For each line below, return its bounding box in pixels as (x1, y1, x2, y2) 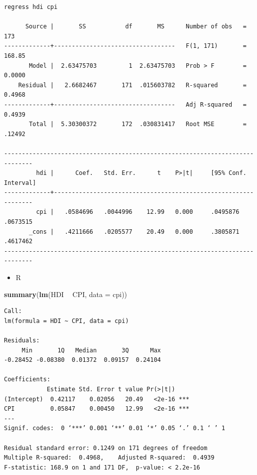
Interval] (4, 179, 36, 186)
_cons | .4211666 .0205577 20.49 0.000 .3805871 (29, 228, 240, 235)
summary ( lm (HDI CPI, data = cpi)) (4, 289, 128, 299)
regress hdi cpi (4, 3, 58, 10)
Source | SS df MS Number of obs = (25, 23, 247, 30)
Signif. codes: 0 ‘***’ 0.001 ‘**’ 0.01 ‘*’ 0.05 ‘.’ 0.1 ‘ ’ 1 (4, 425, 225, 432)
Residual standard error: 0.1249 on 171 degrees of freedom (4, 444, 208, 452)
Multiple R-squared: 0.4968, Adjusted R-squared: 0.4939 (4, 454, 215, 462)
